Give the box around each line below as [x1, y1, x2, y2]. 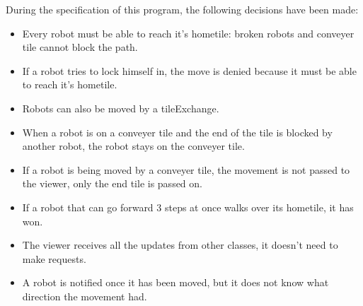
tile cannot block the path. [22, 40, 138, 54]
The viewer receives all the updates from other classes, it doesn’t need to [22, 237, 338, 252]
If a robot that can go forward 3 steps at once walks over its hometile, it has [22, 199, 354, 214]
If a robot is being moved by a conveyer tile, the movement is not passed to [22, 162, 350, 177]
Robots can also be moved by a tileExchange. [22, 100, 219, 115]
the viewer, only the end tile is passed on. [22, 176, 202, 191]
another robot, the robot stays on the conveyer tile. [22, 139, 245, 153]
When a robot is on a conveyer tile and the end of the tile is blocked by [22, 124, 333, 139]
